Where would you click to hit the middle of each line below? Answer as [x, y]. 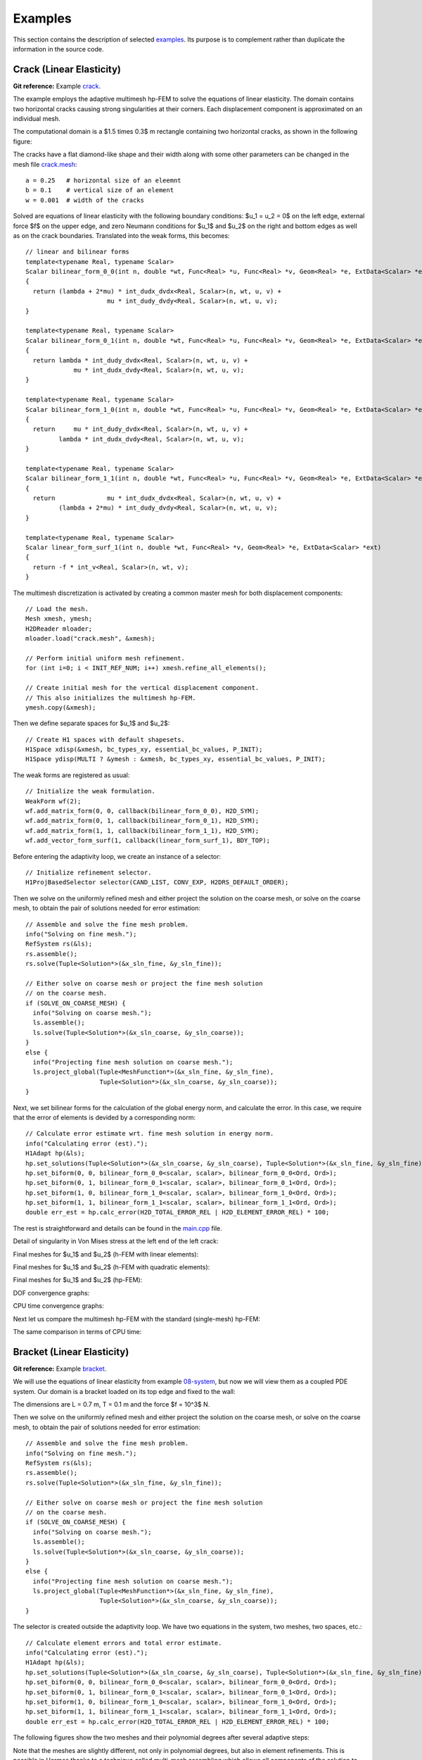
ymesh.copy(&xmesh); [61, 707]
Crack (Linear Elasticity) [67, 69]
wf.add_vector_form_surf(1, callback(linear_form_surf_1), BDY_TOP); [148, 841]
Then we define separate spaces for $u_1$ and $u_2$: [91, 723]
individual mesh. [37, 119]
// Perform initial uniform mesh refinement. [105, 658]
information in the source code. [58, 49]
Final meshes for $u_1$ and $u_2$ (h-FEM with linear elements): [106, 1254]
